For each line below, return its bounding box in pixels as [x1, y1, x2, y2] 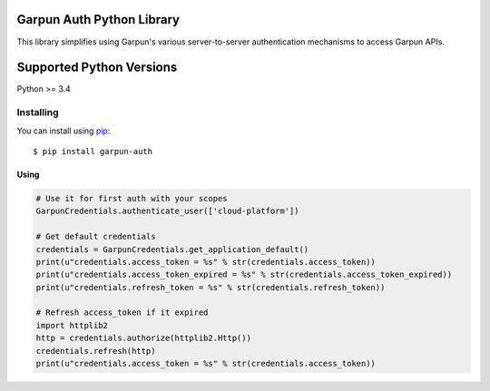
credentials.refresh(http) [35, 346, 156, 356]
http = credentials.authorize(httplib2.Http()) [35, 333, 251, 344]
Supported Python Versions [16, 60, 178, 75]
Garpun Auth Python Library [16, 12, 181, 27]
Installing [16, 106, 59, 119]
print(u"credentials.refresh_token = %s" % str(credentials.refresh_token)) [35, 282, 386, 292]
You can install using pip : [16, 125, 111, 136]
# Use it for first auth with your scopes [35, 193, 228, 203]
